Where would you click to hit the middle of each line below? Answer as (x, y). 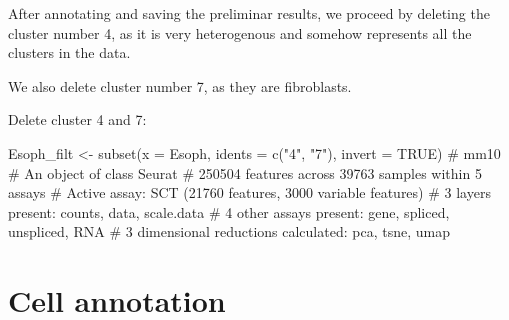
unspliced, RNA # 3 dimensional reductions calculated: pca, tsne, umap (229, 231)
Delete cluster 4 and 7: (77, 119)
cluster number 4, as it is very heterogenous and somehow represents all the (240, 32)
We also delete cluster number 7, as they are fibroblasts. (180, 85)
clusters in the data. (69, 52)
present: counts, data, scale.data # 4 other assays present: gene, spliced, (229, 211)
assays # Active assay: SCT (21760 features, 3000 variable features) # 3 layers (249, 192)
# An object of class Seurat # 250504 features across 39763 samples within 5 (245, 172)
